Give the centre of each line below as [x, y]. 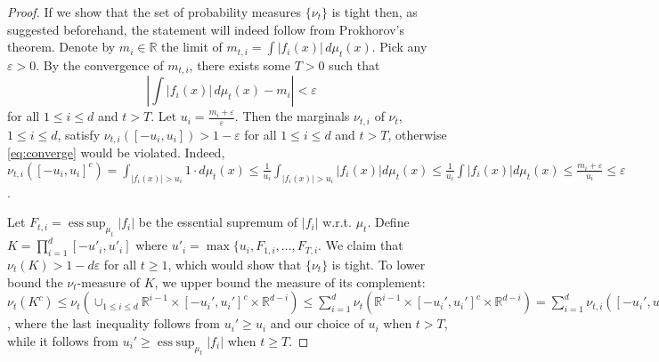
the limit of [192, 47]
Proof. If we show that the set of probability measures [155, 12]
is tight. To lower [378, 264]
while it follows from [63, 340]
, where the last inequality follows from [114, 323]
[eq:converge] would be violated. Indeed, [116, 153]
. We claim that [361, 245]
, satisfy [79, 134]
